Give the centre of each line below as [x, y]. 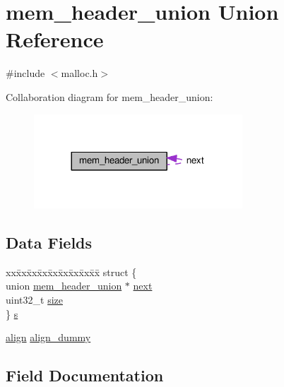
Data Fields [49, 243]
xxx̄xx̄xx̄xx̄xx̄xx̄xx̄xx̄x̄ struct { [71, 272]
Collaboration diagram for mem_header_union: [110, 96]
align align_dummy [48, 337]
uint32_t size [34, 300]
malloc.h [79, 73]
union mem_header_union [64, 286]
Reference [55, 39]
